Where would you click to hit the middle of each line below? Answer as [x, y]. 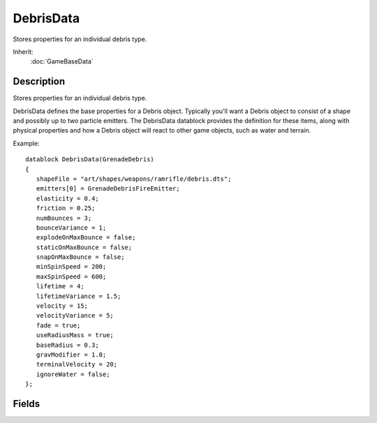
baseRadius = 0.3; [67, 345]
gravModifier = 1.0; [71, 355]
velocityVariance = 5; [75, 316]
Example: [26, 143]
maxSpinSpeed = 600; [71, 276]
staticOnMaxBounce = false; [84, 247]
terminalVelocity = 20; [77, 364]
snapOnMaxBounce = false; [80, 257]
